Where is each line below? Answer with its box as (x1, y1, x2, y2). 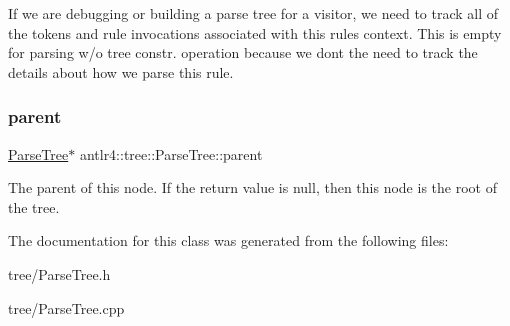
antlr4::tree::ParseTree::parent (79, 143, 263, 164)
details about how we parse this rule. (8, 61, 234, 82)
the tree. (8, 196, 60, 217)
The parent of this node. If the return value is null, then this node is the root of (8, 177, 497, 198)
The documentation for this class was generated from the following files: (8, 230, 449, 251)
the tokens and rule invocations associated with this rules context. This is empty (8, 22, 502, 43)
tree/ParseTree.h (8, 263, 111, 284)
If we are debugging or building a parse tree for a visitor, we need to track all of (8, 3, 499, 23)
